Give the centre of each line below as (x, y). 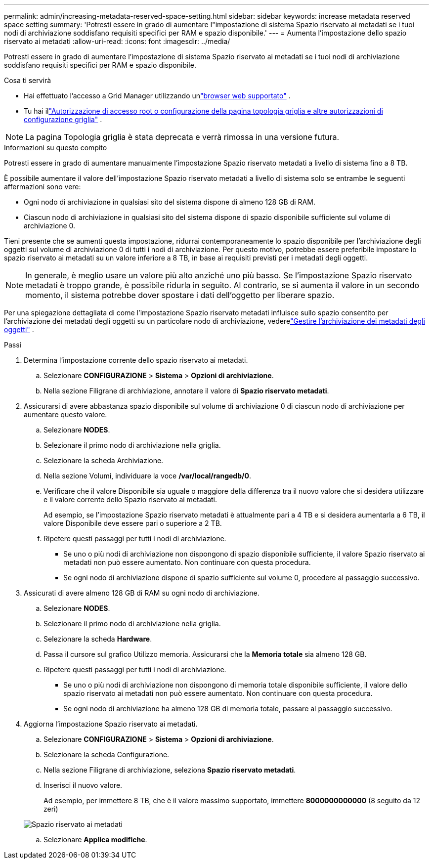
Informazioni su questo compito (56, 148)
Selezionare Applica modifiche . (95, 840)
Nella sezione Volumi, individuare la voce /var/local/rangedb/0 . (147, 476)
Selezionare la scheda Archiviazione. (104, 460)
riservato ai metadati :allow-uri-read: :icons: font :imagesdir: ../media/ (117, 41)
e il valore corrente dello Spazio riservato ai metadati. (130, 499)
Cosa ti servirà (28, 80)
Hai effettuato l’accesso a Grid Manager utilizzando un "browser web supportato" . (157, 96)
